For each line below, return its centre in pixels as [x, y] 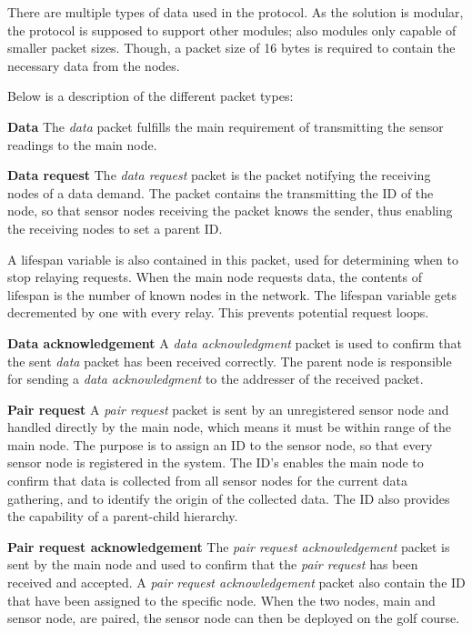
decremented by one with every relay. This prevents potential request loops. [218, 312]
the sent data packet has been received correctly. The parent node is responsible [230, 361]
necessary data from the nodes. [94, 65]
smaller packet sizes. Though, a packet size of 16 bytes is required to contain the [231, 48]
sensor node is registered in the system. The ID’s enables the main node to [216, 462]
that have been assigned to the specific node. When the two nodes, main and [221, 600]
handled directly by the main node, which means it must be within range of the [229, 427]
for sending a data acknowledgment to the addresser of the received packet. [216, 379]
